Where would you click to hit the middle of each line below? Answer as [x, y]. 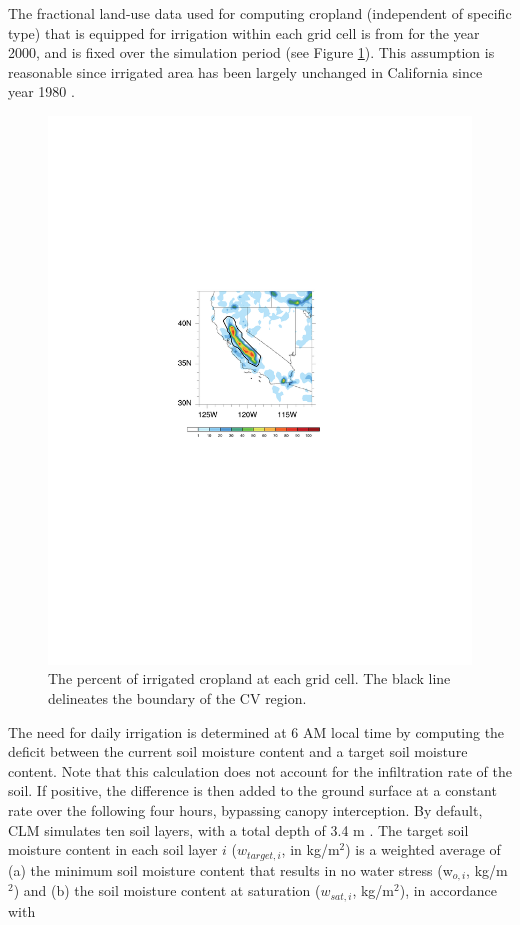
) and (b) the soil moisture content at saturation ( [167, 890]
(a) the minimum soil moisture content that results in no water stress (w [230, 869]
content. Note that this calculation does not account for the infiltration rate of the [260, 770]
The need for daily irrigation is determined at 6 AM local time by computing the [256, 731]
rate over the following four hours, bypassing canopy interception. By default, [245, 810]
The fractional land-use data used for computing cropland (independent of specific [260, 13]
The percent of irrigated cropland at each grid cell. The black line [249, 678]
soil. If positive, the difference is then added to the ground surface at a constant [252, 790]
